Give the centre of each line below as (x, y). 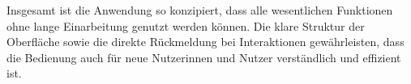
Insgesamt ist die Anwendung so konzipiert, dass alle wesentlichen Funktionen (200, 10)
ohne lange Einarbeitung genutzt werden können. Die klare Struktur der (186, 25)
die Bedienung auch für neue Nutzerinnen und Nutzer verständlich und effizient (204, 57)
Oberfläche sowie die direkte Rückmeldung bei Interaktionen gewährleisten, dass (205, 42)
